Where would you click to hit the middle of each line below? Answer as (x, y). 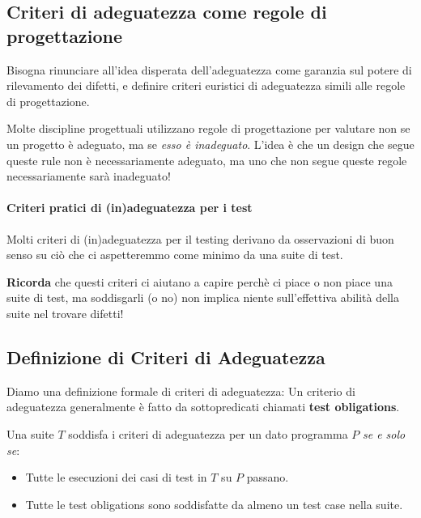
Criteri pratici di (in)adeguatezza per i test (130, 208)
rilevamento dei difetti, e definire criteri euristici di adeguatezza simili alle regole (206, 85)
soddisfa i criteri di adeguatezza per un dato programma (208, 433)
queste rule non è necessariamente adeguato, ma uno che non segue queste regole (207, 160)
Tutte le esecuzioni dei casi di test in (116, 477)
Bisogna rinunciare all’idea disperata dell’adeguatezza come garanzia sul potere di (209, 69)
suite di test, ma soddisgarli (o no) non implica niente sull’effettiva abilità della (203, 297)
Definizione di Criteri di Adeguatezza (166, 357)
